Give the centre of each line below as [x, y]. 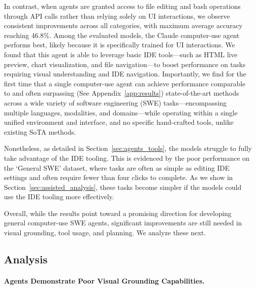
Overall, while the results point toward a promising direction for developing [118, 213]
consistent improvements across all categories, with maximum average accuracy [123, 25]
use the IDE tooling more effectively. [59, 197]
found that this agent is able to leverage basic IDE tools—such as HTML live [121, 54]
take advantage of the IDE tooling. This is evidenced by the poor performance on [127, 158]
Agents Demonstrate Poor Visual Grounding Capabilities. [104, 281]
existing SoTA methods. [40, 131]
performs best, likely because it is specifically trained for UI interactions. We [120, 45]
